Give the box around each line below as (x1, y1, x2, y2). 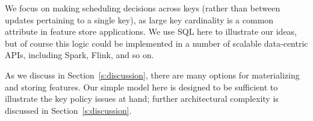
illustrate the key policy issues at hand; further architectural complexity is (5, 92, 279, 105)
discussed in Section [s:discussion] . (5, 104, 132, 116)
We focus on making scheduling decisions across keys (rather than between (5, 2, 280, 14)
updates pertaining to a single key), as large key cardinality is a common (5, 13, 274, 26)
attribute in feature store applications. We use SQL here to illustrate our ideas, (5, 25, 297, 38)
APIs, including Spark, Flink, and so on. (5, 49, 154, 61)
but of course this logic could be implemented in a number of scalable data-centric (5, 37, 308, 49)
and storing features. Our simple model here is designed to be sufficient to (5, 80, 278, 93)
